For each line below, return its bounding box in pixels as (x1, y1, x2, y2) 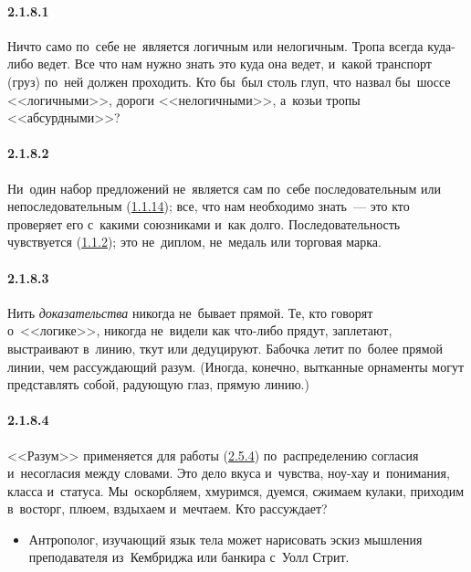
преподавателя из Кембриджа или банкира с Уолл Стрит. (28, 547, 350, 567)
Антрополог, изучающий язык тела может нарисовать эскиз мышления (28, 529, 423, 548)
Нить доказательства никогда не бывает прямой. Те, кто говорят (7, 302, 373, 322)
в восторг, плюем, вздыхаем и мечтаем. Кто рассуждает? (7, 499, 328, 518)
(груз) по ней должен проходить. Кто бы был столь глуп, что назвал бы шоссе (7, 71, 451, 90)
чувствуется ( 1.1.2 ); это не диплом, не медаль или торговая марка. (7, 232, 382, 251)
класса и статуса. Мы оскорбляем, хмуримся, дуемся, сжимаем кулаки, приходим (7, 481, 465, 500)
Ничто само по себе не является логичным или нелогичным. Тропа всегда (7, 36, 424, 55)
